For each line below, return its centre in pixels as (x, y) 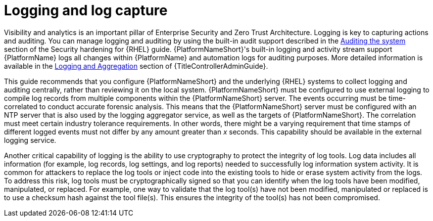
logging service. (30, 140)
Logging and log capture (86, 10)
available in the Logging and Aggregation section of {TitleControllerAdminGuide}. (136, 66)
